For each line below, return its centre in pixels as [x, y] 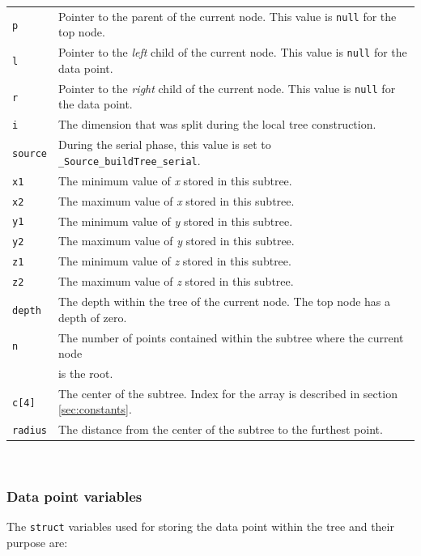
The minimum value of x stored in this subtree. [175, 180]
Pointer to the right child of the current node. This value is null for [227, 88]
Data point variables [74, 496]
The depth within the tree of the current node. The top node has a [224, 301]
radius [30, 431]
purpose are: [37, 542]
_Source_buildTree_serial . [129, 160]
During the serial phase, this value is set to [164, 144]
